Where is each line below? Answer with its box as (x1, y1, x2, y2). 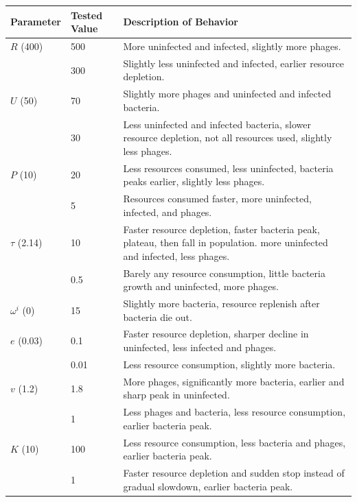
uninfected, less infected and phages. (123, 340, 277, 355)
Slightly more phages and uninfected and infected (123, 86, 332, 101)
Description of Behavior (123, 14, 238, 29)
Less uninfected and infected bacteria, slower (123, 117, 311, 131)
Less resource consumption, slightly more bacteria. (123, 357, 336, 371)
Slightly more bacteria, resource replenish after (123, 296, 320, 311)
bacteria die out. (123, 309, 192, 324)
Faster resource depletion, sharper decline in (123, 326, 309, 341)
